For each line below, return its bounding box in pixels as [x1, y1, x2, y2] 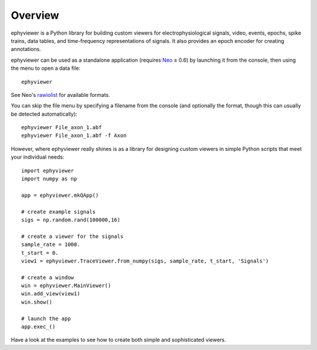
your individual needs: [11, 153, 65, 161]
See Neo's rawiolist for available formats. [11, 91, 110, 98]
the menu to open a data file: [11, 65, 80, 72]
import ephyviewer [21, 167, 75, 174]
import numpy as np [21, 176, 77, 182]
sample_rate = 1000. [21, 241, 80, 248]
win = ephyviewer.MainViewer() [21, 282, 112, 289]
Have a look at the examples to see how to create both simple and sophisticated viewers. [11, 336, 226, 344]
